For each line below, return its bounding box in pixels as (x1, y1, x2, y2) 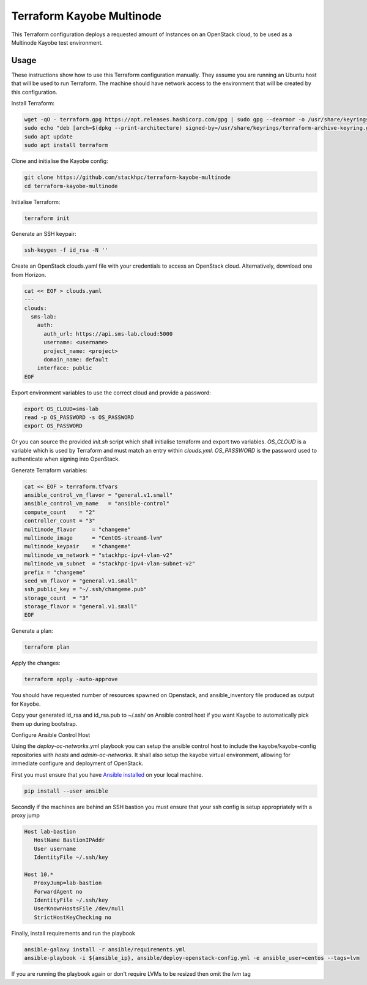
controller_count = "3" (24, 518, 96, 524)
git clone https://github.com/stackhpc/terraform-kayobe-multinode (24, 174, 231, 181)
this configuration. (11, 88, 57, 96)
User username (34, 845, 76, 852)
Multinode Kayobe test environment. (11, 39, 103, 46)
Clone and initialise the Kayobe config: (11, 157, 108, 165)
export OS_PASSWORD (24, 423, 83, 429)
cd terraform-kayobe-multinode (24, 183, 119, 189)
